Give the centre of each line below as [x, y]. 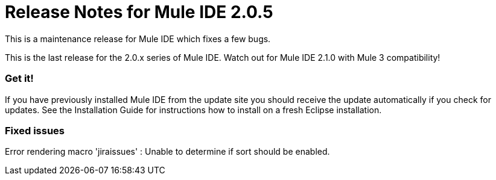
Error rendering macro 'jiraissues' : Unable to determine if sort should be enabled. [167, 152]
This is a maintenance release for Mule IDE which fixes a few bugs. [138, 39]
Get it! [19, 79]
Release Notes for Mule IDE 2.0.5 [139, 12]
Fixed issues [35, 130]
